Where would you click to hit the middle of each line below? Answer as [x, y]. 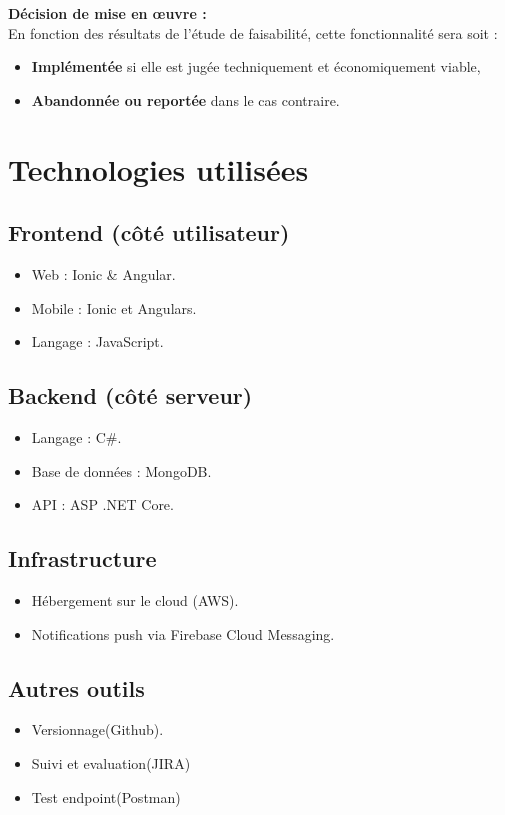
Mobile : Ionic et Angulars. [114, 307]
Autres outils [76, 687]
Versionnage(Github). [97, 729]
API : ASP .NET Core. [102, 504]
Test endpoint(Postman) [106, 796]
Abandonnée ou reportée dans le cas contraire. [185, 99]
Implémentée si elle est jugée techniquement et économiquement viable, [256, 66]
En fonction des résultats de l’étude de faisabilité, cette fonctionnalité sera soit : [253, 32]
